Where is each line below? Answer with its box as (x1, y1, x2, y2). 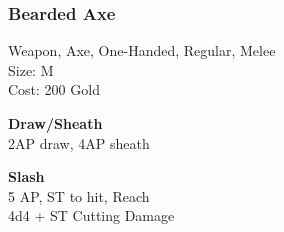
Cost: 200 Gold (8, 79, 100, 100)
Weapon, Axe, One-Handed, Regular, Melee (8, 40, 276, 61)
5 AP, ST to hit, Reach (8, 185, 150, 206)
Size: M (8, 59, 54, 80)
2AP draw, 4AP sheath (8, 132, 150, 153)
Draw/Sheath (8, 113, 103, 133)
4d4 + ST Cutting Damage (8, 205, 175, 226)
